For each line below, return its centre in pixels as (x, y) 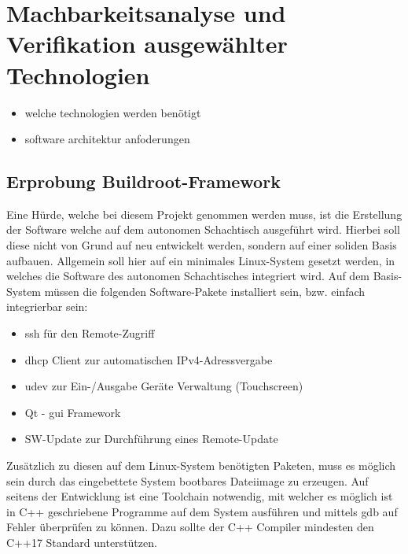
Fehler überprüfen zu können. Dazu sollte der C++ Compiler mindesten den (190, 527)
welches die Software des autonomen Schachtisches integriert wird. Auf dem (188, 276)
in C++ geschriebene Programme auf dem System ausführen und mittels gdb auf (202, 511)
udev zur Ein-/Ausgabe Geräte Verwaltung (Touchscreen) (164, 386)
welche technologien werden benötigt (113, 112)
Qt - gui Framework (73, 412)
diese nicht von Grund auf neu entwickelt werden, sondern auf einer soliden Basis (202, 245)
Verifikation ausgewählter (147, 44)
